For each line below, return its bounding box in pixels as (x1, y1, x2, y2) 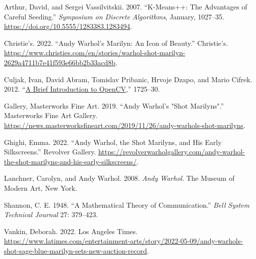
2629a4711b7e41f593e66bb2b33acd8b (4, 57, 116, 67)
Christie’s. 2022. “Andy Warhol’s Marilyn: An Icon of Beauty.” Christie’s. (4, 37, 228, 48)
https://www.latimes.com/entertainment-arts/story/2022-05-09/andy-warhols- (4, 236, 243, 246)
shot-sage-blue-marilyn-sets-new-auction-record (4, 245, 147, 256)
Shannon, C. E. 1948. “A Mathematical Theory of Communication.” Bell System (4, 199, 250, 210)
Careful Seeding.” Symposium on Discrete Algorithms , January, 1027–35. (4, 11, 225, 21)
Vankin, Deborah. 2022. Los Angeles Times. (4, 226, 138, 236)
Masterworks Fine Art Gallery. (4, 110, 98, 121)
